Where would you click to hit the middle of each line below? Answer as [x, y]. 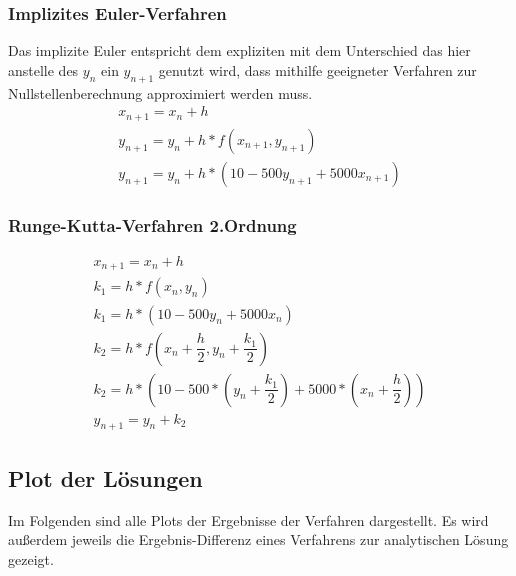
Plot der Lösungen [105, 477]
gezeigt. [31, 558]
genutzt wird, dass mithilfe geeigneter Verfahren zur [317, 69]
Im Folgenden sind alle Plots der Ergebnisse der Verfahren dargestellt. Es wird [248, 519]
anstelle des [43, 69]
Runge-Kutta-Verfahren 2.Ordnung [152, 224]
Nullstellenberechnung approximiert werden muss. [160, 92]
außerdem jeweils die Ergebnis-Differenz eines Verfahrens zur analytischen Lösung [258, 539]
